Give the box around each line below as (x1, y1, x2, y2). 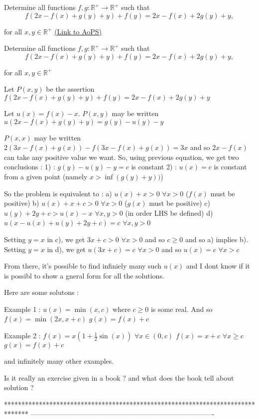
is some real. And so (150, 303, 213, 314)
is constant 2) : (131, 161, 177, 172)
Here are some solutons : (4, 287, 79, 297)
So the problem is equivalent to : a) (4, 188, 112, 198)
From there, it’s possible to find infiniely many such (4, 261, 161, 271)
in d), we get (47, 244, 86, 254)
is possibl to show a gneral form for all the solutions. (4, 270, 164, 280)
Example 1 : (4, 303, 41, 314)
